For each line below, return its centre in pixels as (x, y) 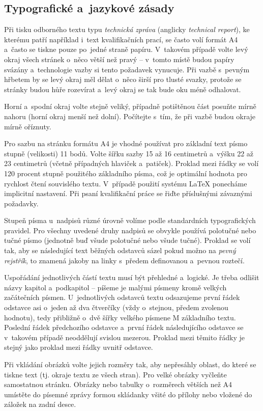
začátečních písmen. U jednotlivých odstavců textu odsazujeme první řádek (122, 297)
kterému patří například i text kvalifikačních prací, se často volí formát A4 (121, 39)
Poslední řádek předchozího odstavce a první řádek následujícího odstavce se (124, 327)
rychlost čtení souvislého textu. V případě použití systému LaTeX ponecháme (126, 183)
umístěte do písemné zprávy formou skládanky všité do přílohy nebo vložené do (128, 394)
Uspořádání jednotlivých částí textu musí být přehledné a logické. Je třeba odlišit (132, 277)
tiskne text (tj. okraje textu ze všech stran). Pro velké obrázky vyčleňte (115, 374)
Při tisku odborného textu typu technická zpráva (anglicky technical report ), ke (127, 29)
